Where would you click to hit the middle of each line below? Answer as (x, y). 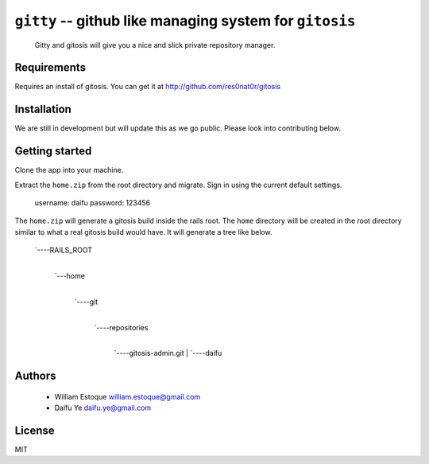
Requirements (50, 68)
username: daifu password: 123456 (93, 203)
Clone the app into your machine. (69, 170)
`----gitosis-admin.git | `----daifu (168, 353)
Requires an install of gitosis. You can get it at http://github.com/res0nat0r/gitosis (148, 87)
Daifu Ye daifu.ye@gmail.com (103, 408)
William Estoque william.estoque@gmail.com (128, 396)
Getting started (53, 151)
